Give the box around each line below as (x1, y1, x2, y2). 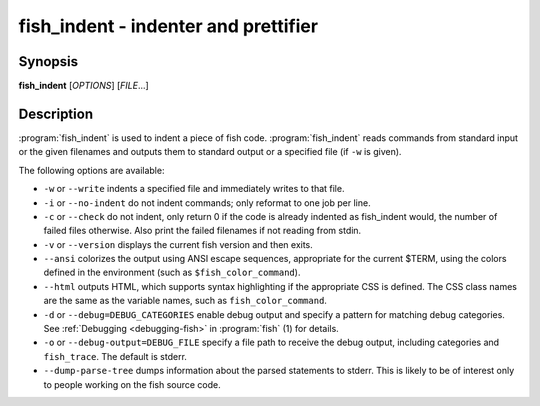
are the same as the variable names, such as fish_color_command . (43, 295, 327, 307)
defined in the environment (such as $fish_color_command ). (43, 266, 301, 279)
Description (18, 105, 94, 122)
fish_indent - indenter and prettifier (18, 15, 319, 37)
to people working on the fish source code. (43, 378, 222, 390)
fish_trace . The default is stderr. (43, 350, 187, 362)
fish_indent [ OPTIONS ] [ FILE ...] (18, 80, 149, 92)
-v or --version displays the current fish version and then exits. (43, 238, 314, 250)
